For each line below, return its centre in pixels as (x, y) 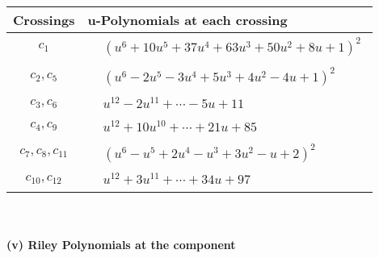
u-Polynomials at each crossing (187, 20)
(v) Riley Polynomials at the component (121, 244)
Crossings (44, 20)
